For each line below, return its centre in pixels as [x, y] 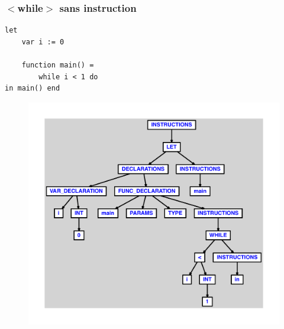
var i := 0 [43, 42]
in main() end [33, 88]
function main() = [58, 65]
